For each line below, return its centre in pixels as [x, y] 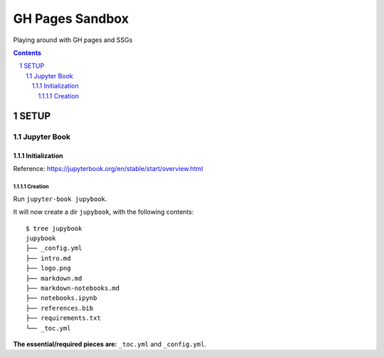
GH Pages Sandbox [71, 19]
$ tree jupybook [54, 228]
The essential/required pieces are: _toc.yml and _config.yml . [110, 344]
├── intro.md [48, 258]
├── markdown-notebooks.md [73, 288]
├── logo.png [48, 268]
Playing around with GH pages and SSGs [73, 40]
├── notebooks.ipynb [62, 298]
